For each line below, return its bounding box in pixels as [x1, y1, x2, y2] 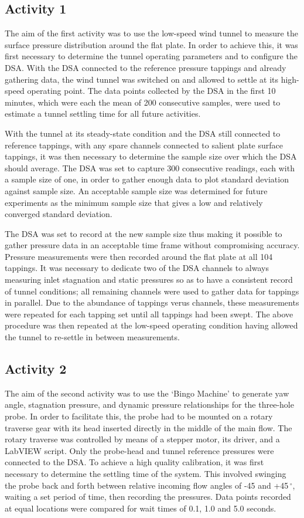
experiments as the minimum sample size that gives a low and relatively [5, 196, 263, 208]
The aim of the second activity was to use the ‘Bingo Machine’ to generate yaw [5, 387, 289, 399]
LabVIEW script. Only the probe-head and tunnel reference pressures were [5, 444, 274, 456]
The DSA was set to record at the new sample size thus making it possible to [5, 227, 282, 239]
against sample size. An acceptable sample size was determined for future [5, 184, 268, 197]
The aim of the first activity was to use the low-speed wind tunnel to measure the [5, 27, 298, 39]
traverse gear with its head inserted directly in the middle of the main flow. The [5, 421, 292, 434]
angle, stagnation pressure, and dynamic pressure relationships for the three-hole [5, 398, 294, 411]
